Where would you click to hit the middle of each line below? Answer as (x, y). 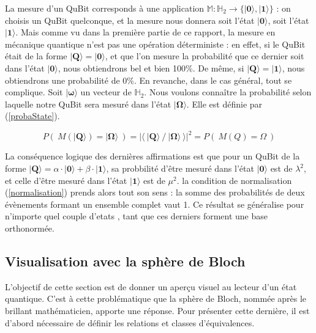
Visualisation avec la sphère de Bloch (125, 261)
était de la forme (36, 56)
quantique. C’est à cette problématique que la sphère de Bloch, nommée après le (156, 298)
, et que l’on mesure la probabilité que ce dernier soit (205, 56)
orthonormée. (30, 228)
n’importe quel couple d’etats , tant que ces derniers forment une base (137, 216)
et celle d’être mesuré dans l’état (66, 180)
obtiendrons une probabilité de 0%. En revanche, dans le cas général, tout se (149, 80)
